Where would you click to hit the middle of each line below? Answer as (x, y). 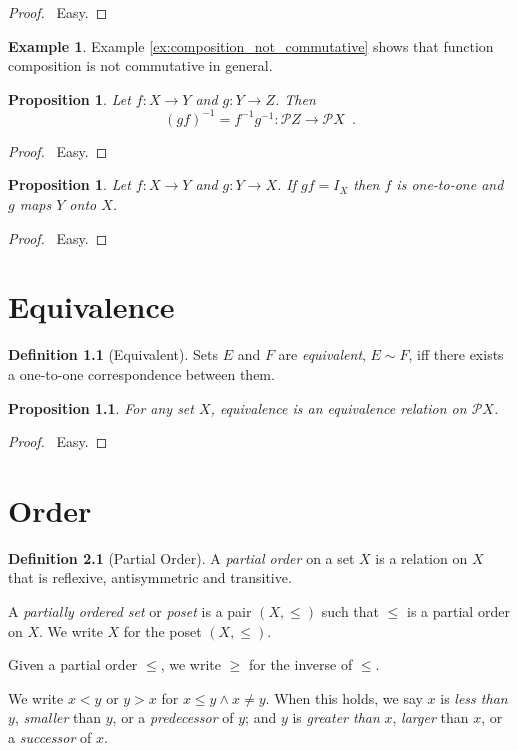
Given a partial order (73, 664)
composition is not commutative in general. (140, 65)
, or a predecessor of (173, 717)
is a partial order (458, 611)
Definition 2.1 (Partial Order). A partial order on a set (181, 557)
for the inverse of (300, 664)
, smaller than (58, 717)
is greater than (336, 717)
